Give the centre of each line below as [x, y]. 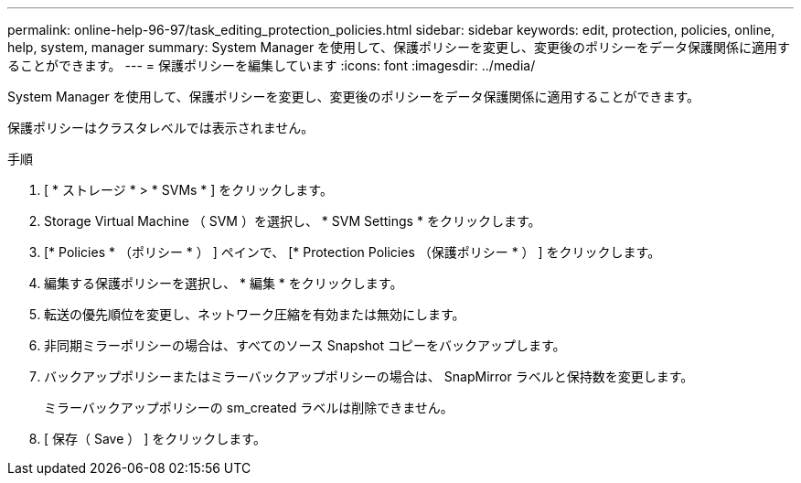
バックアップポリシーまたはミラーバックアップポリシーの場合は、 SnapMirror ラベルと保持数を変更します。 [369, 376]
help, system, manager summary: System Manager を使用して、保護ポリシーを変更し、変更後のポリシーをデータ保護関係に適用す [399, 47]
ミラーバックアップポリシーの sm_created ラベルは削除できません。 [249, 408]
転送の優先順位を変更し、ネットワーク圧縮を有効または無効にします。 [255, 314]
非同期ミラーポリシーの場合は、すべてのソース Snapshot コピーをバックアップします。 [305, 345]
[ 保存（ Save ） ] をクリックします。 [155, 439]
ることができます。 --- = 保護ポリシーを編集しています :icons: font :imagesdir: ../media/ [272, 65]
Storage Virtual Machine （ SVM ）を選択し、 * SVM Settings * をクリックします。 [293, 221]
